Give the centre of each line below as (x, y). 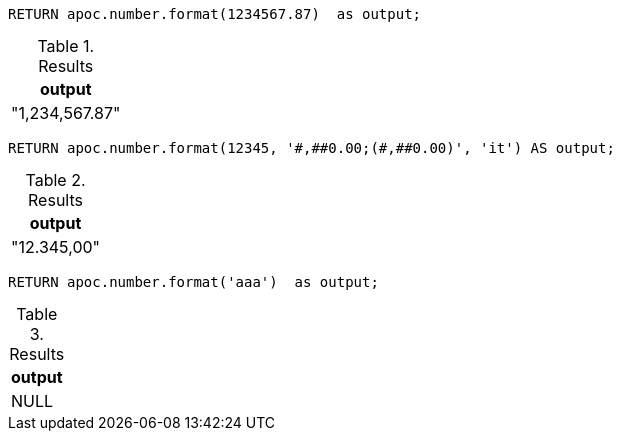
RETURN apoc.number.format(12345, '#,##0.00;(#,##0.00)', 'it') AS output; (311, 148)
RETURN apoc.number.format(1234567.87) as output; (215, 14)
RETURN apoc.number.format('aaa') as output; (193, 282)
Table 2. (55, 180)
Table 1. (66, 46)
